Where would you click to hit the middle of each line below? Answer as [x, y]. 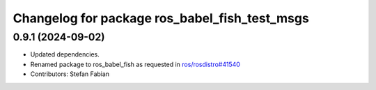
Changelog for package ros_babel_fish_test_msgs [161, 18]
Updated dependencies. [65, 54]
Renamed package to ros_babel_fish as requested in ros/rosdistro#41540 [135, 64]
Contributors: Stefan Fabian [70, 74]
